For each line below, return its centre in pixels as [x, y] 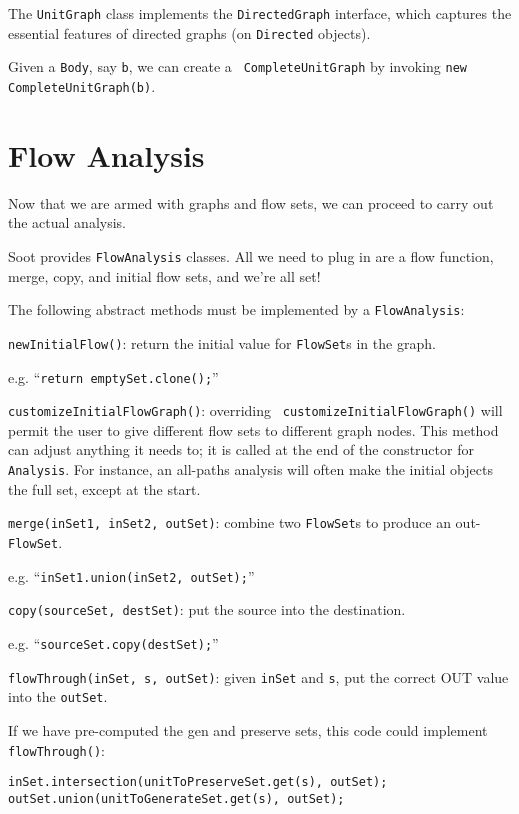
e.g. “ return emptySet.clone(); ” [113, 376]
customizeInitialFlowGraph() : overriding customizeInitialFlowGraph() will [255, 410]
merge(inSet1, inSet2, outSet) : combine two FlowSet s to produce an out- [244, 522]
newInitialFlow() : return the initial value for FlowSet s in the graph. [222, 342]
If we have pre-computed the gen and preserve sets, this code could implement [248, 729]
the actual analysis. [67, 222]
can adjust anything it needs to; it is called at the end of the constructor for [241, 449]
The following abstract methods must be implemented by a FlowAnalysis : [236, 309]
